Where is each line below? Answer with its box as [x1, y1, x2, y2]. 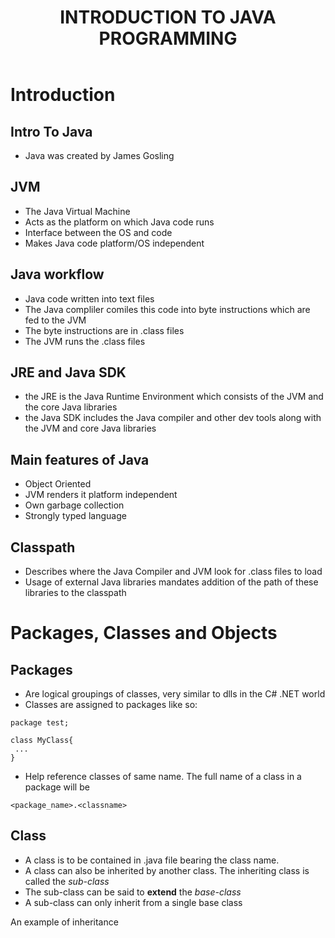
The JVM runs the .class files [24, 335, 146, 347]
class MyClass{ [10, 736, 74, 746]
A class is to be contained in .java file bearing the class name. [24, 854, 280, 866]
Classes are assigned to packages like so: [24, 699, 198, 711]
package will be [24, 781, 90, 793]
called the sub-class [24, 875, 110, 887]
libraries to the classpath [24, 587, 127, 599]
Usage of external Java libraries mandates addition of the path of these [24, 576, 319, 588]
